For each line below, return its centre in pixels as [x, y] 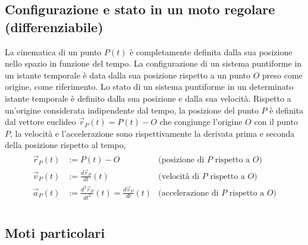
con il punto [276, 122]
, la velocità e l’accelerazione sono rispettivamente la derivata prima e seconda [153, 133]
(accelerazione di [188, 193]
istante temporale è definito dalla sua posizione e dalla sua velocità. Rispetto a [148, 98]
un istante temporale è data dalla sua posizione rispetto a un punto [128, 75]
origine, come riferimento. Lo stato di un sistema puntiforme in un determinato [149, 87]
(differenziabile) [54, 26]
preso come [282, 75]
